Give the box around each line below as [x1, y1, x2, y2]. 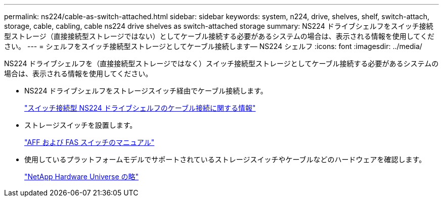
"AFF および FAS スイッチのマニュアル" [24, 138, 155, 146]
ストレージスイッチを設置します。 [24, 121, 137, 129]
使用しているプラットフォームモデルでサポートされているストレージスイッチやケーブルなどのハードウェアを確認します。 [24, 155, 426, 164]
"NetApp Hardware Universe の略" [24, 172, 139, 181]
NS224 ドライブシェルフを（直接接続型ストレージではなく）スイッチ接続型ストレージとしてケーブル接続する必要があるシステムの [4, 59, 439, 68]
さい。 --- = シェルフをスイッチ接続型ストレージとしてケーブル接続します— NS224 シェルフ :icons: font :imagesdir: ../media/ [4, 42, 422, 51]
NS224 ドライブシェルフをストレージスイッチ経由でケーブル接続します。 [24, 86, 268, 95]
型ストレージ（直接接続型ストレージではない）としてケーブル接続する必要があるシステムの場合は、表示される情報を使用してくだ [4, 32, 434, 40]
